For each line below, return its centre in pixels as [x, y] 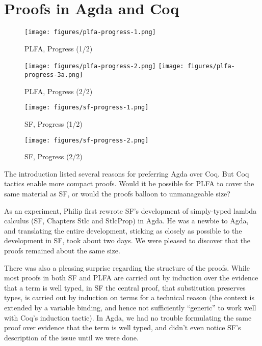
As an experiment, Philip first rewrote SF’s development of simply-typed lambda [130, 210]
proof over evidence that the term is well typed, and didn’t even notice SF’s [123, 327]
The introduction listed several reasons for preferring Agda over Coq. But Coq [127, 173]
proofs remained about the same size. [62, 250]
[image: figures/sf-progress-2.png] [87, 140]
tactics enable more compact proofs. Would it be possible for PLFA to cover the [129, 183]
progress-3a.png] [54, 75]
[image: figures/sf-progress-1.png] [87, 108]
